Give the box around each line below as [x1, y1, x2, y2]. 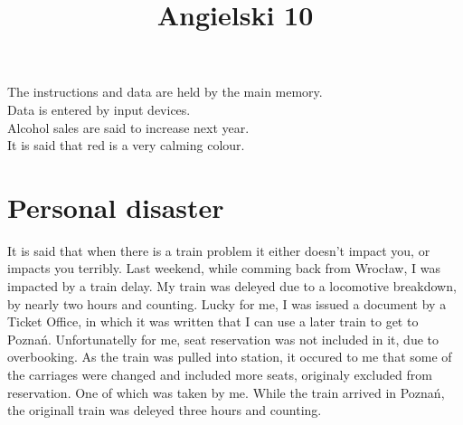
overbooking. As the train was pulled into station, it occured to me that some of [7, 347, 452, 366]
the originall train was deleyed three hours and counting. [7, 401, 322, 420]
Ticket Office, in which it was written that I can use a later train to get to [7, 312, 419, 331]
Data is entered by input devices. [7, 99, 191, 118]
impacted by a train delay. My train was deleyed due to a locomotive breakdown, [7, 277, 457, 296]
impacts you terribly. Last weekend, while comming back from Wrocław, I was [7, 259, 440, 278]
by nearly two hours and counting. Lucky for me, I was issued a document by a [7, 294, 447, 313]
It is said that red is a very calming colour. [7, 136, 245, 155]
